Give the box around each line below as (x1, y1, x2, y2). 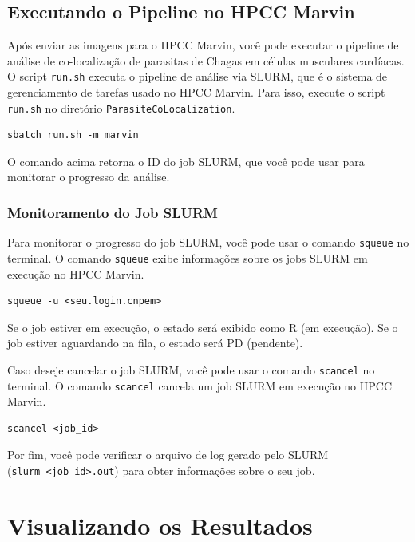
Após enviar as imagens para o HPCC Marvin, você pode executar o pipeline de (7, 37, 399, 53)
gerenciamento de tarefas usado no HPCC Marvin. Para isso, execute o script (7, 84, 385, 101)
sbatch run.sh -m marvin (7, 129, 139, 141)
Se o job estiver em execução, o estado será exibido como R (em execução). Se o (7, 318, 398, 335)
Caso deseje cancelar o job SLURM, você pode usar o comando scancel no (7, 361, 375, 378)
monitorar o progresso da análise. (7, 168, 170, 185)
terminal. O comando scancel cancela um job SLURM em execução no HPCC (7, 377, 392, 394)
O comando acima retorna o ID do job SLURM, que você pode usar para (7, 152, 365, 169)
